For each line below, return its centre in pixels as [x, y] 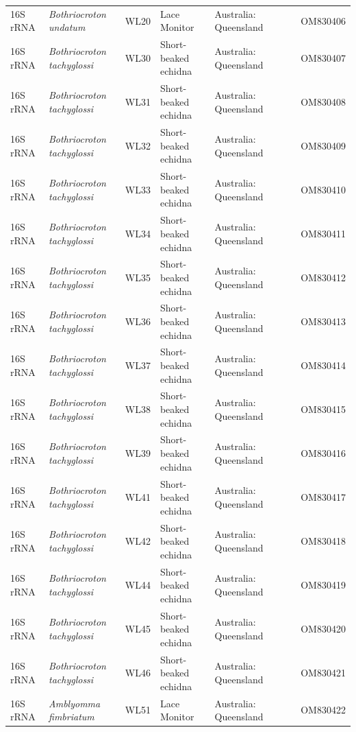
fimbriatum [72, 717]
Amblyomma [75, 703]
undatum [67, 27]
